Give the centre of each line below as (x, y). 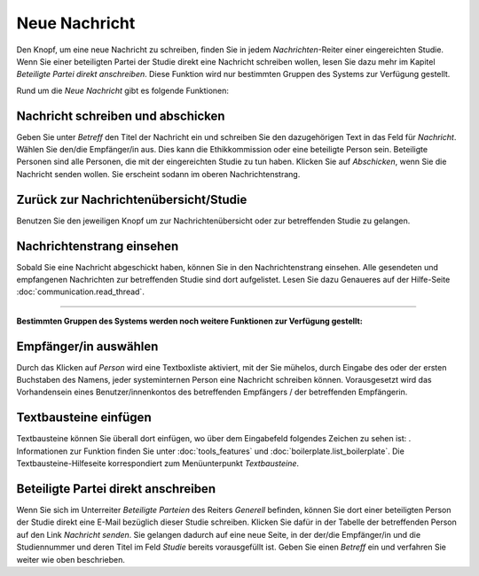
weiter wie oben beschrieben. (71, 559)
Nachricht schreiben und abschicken (121, 116)
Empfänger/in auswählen (87, 346)
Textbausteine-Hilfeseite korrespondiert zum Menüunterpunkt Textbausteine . (158, 463)
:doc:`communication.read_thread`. (81, 292)
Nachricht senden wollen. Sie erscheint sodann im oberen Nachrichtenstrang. (158, 174)
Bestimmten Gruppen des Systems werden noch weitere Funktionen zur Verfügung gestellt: (189, 321)
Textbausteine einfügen (84, 418)
